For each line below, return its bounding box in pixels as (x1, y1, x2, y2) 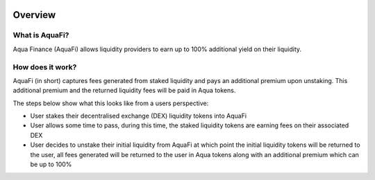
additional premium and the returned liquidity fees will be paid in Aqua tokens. (12, 87, 236, 95)
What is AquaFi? (12, 30, 69, 40)
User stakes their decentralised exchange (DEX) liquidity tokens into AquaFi (30, 111, 247, 120)
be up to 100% (30, 160, 72, 169)
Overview (12, 9, 56, 21)
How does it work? (12, 62, 77, 72)
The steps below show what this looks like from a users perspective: (12, 99, 209, 107)
